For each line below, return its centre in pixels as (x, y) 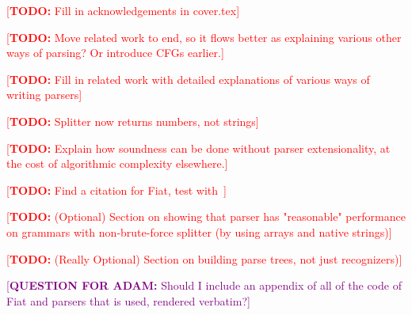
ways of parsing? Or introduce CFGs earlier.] (115, 53)
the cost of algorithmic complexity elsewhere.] (117, 163)
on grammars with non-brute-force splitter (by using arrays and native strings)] (199, 232)
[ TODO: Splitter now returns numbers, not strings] (133, 121)
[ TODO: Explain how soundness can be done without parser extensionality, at (198, 148)
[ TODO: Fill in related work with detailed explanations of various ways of (188, 79)
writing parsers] (44, 95)
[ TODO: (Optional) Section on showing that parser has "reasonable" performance (206, 216)
